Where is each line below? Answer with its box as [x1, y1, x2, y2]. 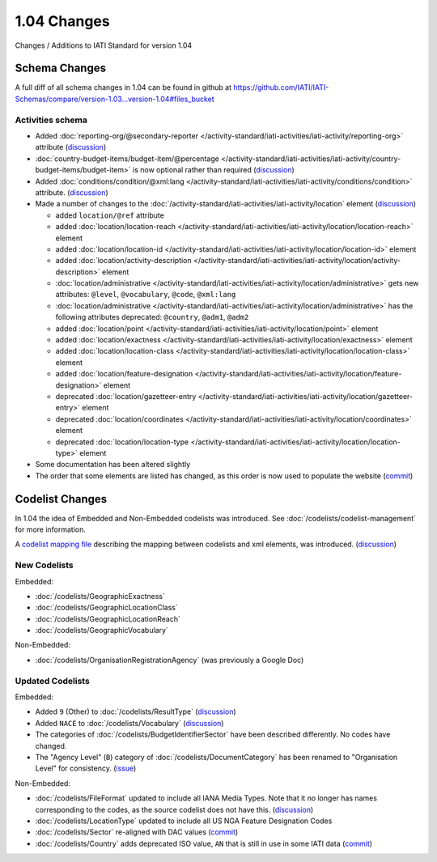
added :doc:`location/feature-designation [55, 369, 193, 379]
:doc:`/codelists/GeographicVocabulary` [35, 626, 169, 635]
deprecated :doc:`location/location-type [55, 437, 189, 447]
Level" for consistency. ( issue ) [35, 763, 137, 773]
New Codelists [15, 559, 74, 571]
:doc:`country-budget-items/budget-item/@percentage [35, 154, 220, 163]
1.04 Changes [15, 12, 110, 30]
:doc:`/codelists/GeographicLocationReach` [35, 614, 181, 623]
